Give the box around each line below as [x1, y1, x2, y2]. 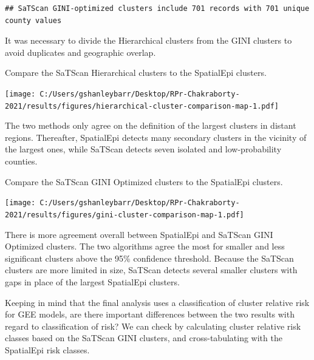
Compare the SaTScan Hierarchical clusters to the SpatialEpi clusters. [5, 66, 267, 79]
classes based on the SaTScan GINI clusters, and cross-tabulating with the [5, 331, 282, 344]
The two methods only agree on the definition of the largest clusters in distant [5, 119, 296, 132]
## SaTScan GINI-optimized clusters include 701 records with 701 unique [5, 4, 310, 13]
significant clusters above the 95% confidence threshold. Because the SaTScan [5, 251, 294, 264]
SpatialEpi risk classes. [5, 343, 90, 356]
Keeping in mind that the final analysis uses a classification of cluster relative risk [5, 296, 310, 308]
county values [5, 16, 62, 25]
